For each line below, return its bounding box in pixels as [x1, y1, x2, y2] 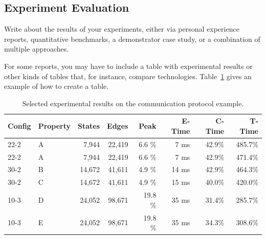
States [78, 121, 100, 131]
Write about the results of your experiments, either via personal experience [4, 23, 239, 34]
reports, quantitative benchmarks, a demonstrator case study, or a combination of [4, 33, 260, 44]
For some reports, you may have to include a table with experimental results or [4, 60, 253, 71]
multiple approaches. [4, 43, 69, 54]
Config [8, 121, 31, 131]
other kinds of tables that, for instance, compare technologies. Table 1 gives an [4, 70, 252, 81]
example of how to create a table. [4, 81, 109, 91]
